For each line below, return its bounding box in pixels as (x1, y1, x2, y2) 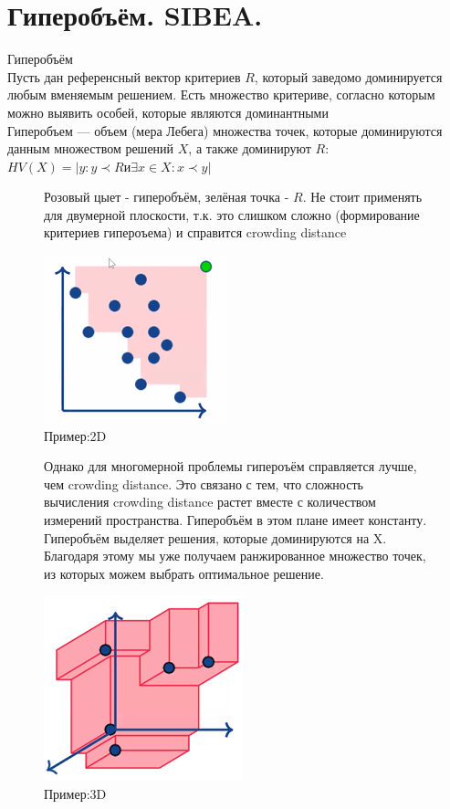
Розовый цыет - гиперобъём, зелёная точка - (44, 187, 289, 206)
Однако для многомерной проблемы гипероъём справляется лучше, (44, 457, 417, 476)
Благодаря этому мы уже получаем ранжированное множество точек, (44, 546, 426, 565)
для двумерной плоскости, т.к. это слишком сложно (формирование (44, 205, 420, 224)
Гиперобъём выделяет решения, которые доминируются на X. (44, 528, 387, 547)
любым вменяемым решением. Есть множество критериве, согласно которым (7, 85, 435, 104)
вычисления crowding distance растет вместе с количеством (44, 492, 376, 511)
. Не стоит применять (302, 187, 423, 206)
